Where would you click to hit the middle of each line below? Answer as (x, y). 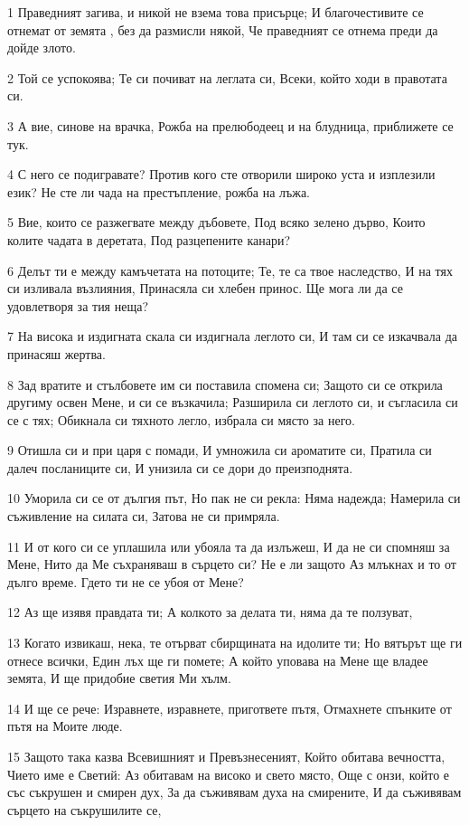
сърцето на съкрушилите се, (84, 809)
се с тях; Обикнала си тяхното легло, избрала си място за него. (181, 419)
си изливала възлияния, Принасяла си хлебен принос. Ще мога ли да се (205, 288)
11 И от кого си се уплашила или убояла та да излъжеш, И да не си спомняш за (229, 546)
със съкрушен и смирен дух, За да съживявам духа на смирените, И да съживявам (234, 792)
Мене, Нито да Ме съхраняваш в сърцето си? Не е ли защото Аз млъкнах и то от (232, 564)
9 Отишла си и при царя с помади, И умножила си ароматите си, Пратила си (220, 450)
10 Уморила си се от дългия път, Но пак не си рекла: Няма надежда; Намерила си (234, 498)
